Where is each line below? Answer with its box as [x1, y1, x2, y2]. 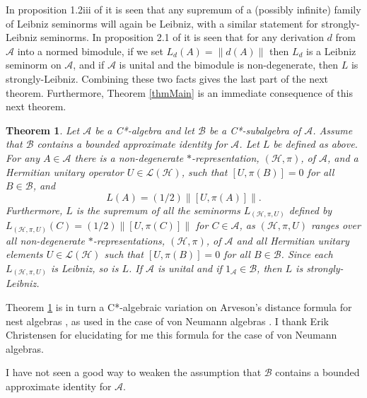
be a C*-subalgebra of [209, 122, 301, 137]
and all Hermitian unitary [236, 233, 349, 247]
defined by [289, 202, 332, 217]
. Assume [313, 122, 353, 137]
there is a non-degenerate [74, 150, 184, 165]
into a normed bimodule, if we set [17, 43, 163, 58]
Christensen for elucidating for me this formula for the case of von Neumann [6, 327, 337, 342]
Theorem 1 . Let [6, 122, 80, 137]
